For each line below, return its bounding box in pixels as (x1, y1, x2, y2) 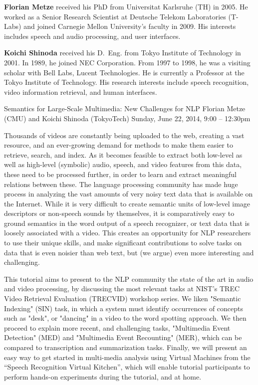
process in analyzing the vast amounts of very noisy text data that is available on (4, 189, 253, 199)
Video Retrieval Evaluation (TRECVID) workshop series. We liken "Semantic (4, 293, 241, 304)
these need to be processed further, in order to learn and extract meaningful (4, 169, 237, 179)
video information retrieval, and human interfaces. (4, 86, 157, 97)
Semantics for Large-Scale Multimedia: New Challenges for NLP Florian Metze (4, 103, 246, 114)
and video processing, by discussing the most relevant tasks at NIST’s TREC (4, 283, 240, 294)
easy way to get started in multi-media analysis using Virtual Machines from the (4, 352, 251, 362)
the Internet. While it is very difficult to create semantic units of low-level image (4, 198, 251, 208)
